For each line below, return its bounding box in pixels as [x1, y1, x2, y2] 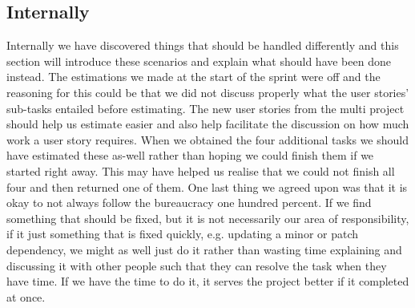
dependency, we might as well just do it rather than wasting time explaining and [6, 241, 402, 257]
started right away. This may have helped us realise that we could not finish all [6, 162, 395, 179]
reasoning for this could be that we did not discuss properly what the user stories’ [6, 83, 409, 100]
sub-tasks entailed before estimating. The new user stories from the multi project [6, 99, 405, 116]
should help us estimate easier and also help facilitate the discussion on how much [6, 115, 409, 132]
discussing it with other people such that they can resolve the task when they [6, 257, 387, 274]
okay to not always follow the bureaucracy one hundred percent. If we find [6, 194, 372, 211]
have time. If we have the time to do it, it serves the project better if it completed [6, 273, 409, 290]
